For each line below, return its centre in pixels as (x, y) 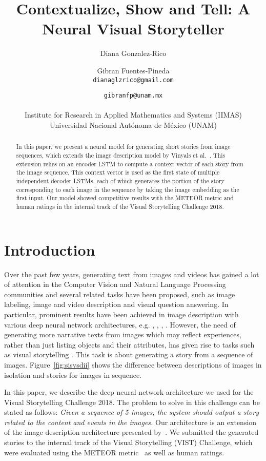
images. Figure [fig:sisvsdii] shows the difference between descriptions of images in (133, 364)
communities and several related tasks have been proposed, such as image (120, 294)
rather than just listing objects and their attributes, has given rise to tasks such (129, 344)
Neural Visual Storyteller (133, 28)
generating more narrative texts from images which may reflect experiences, (123, 334)
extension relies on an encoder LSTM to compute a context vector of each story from (130, 164)
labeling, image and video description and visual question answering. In (116, 304)
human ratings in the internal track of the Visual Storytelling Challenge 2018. (120, 206)
